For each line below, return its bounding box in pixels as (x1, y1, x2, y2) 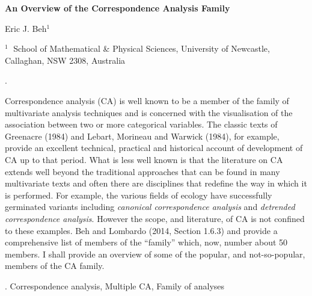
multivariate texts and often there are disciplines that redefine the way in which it (5, 177, 307, 190)
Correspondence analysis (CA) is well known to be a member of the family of (5, 94, 289, 106)
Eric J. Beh (5, 22, 47, 34)
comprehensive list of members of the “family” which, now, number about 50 (5, 236, 288, 248)
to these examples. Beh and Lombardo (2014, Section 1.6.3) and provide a (5, 224, 278, 236)
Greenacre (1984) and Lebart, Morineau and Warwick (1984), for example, (5, 129, 280, 142)
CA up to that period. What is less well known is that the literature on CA (5, 153, 283, 165)
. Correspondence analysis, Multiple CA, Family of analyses (5, 279, 225, 292)
